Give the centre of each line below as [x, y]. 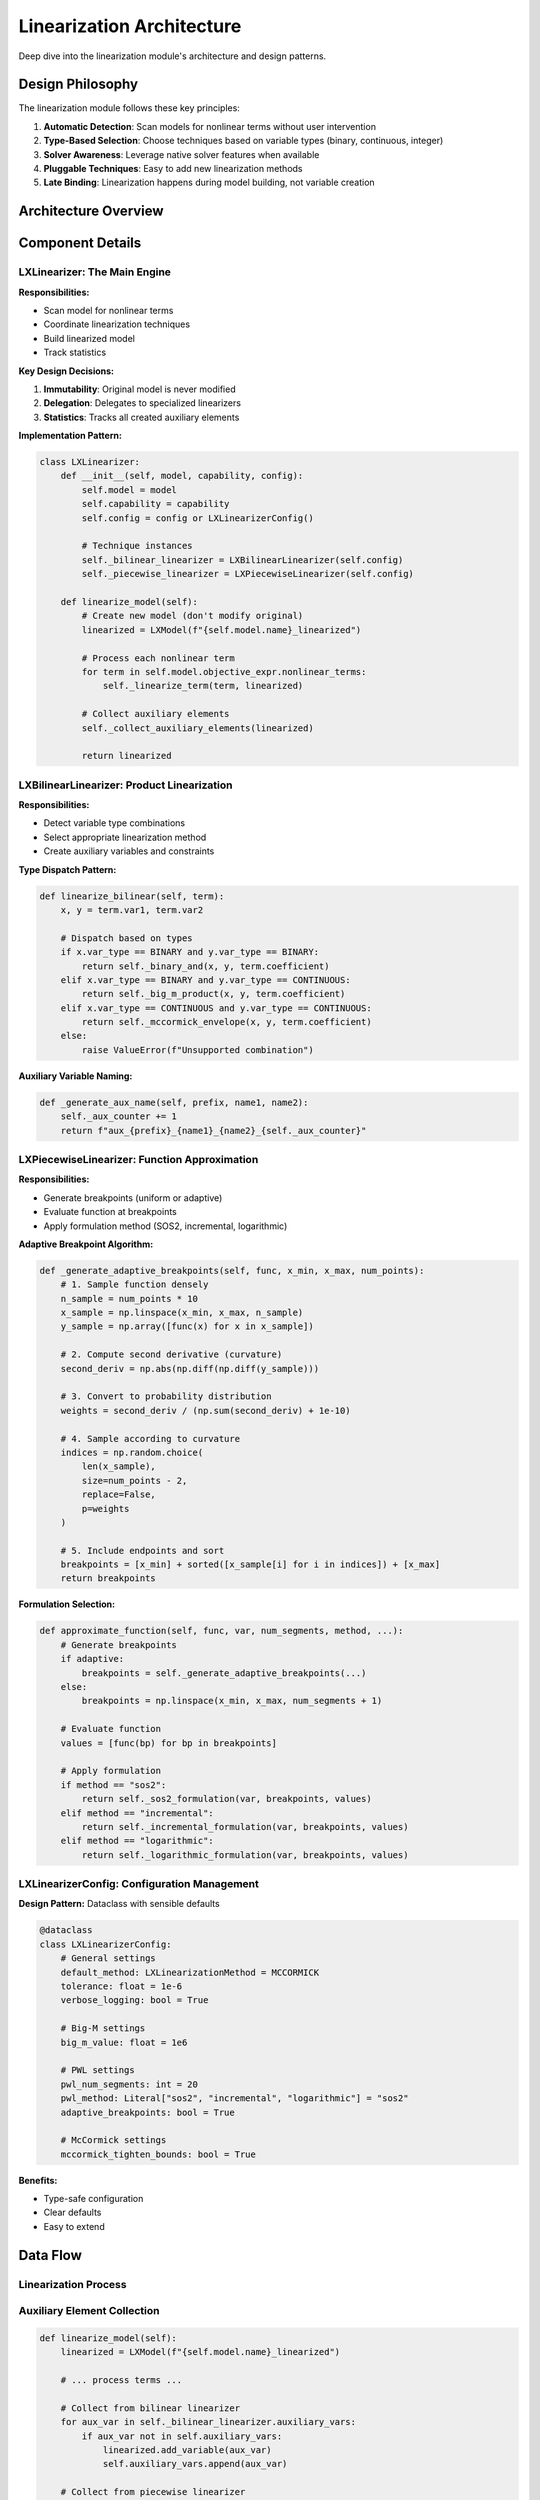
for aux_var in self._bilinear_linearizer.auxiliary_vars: [208, 2422]
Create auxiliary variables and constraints [129, 851]
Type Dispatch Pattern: [67, 869]
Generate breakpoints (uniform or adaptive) [133, 1197]
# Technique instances [137, 546]
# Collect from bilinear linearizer [150, 2408]
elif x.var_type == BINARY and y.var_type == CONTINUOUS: [205, 979]
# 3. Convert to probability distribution [166, 1396]
